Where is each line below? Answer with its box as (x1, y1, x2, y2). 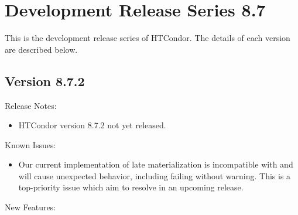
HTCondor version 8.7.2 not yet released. (18, 119, 166, 131)
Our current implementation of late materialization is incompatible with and (18, 158, 293, 170)
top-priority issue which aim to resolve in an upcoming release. (18, 181, 244, 193)
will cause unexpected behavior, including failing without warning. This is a (18, 169, 291, 182)
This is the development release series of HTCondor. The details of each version (5, 32, 290, 44)
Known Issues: (5, 138, 56, 151)
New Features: (5, 201, 56, 213)
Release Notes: (5, 99, 57, 111)
